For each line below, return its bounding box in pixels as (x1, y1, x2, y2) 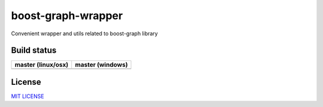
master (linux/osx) (14, 60, 69, 69)
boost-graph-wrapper (11, 9, 123, 22)
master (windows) (75, 60, 128, 69)
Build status (11, 45, 57, 56)
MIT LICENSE (11, 93, 44, 100)
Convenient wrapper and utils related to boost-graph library (11, 30, 158, 37)
